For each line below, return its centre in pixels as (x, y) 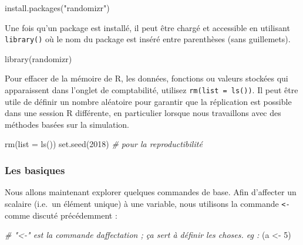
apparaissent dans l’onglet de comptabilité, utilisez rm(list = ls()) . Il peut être (151, 90)
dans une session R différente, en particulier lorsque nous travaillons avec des (143, 113)
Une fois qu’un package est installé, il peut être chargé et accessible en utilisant (147, 27)
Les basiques (35, 170)
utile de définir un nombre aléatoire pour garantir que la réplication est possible (148, 101)
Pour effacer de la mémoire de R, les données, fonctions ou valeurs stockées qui (147, 78)
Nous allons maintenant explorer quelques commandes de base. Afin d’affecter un (151, 192)
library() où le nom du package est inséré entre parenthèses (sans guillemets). (148, 39)
